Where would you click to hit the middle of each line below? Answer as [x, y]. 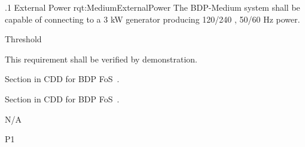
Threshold [23, 39]
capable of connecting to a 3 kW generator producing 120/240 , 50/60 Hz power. [152, 19]
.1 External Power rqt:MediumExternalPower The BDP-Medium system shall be [152, 7]
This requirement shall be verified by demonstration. [101, 59]
